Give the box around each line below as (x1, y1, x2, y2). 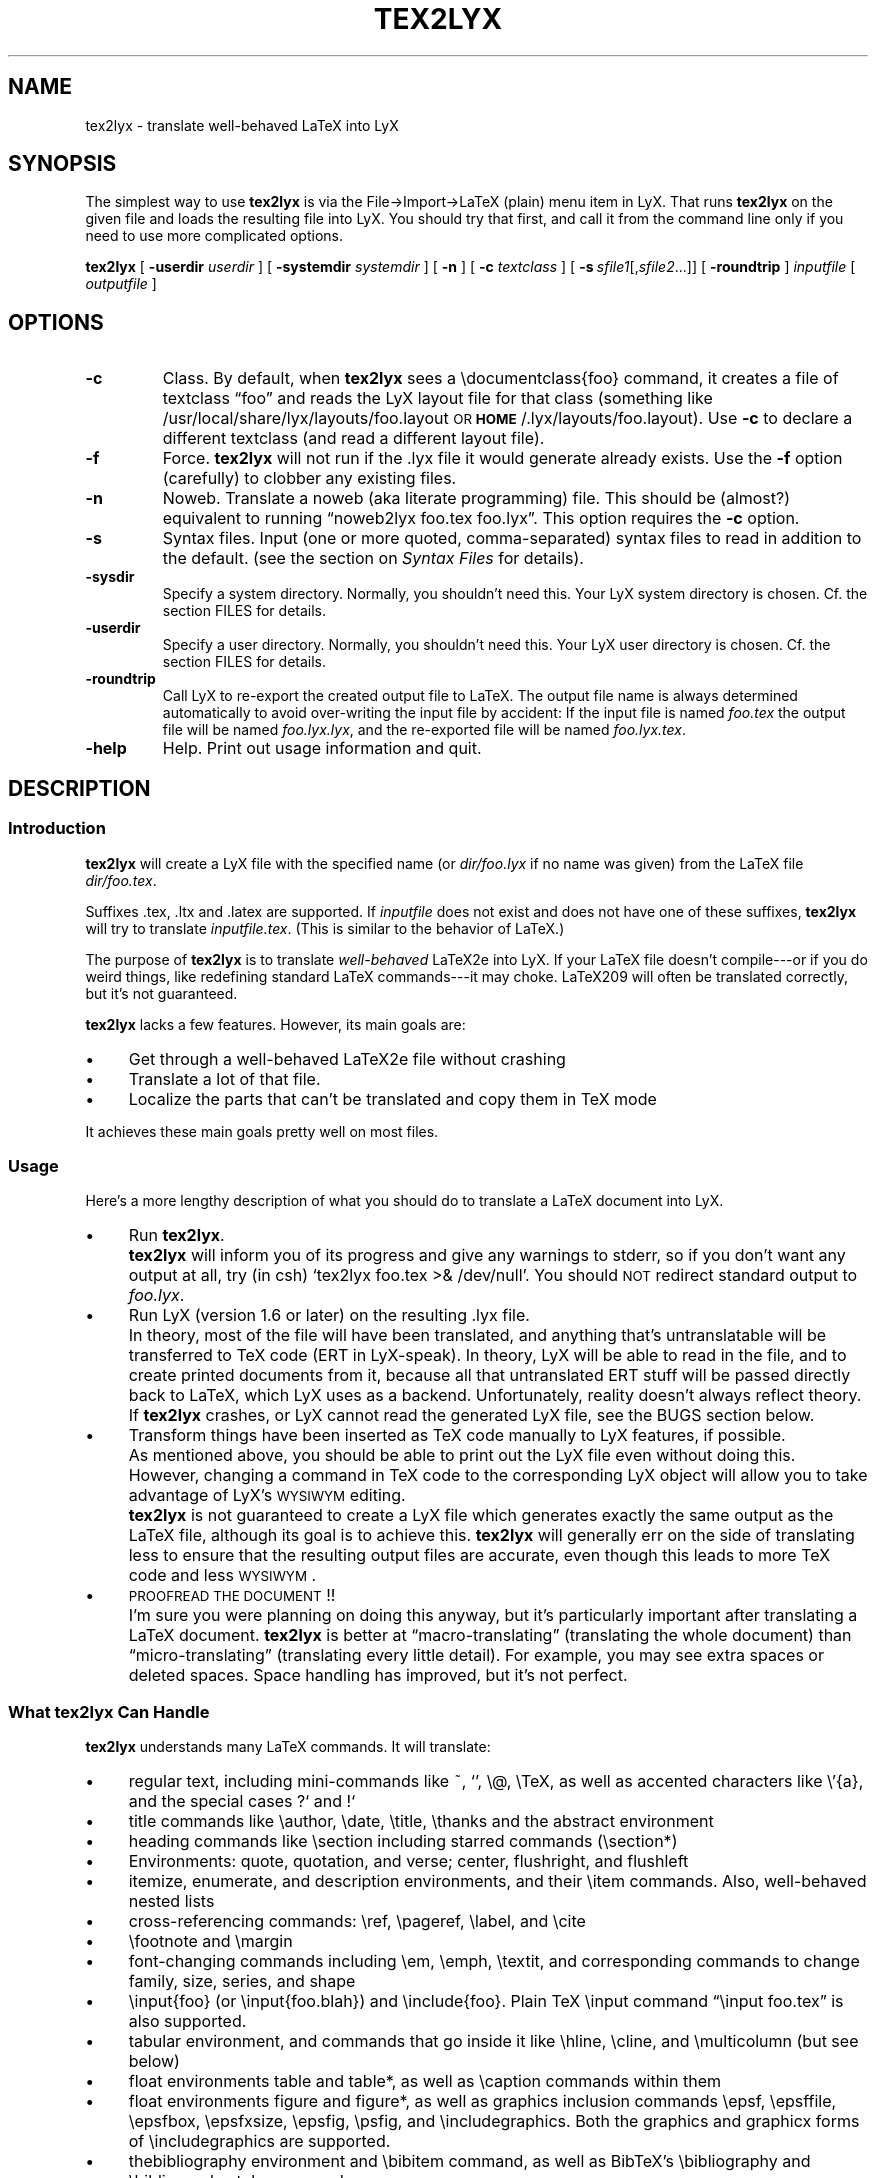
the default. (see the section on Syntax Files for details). (162, 548, 584, 569)
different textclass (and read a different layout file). (162, 428, 545, 449)
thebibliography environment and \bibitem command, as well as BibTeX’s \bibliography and (128, 2151, 811, 2171)
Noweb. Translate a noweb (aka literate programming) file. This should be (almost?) (162, 488, 791, 509)
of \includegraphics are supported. (128, 2131, 391, 2151)
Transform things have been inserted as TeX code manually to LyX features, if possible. (128, 1425, 786, 1446)
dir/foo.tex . (85, 871, 157, 889)
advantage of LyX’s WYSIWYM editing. (128, 1485, 406, 1506)
